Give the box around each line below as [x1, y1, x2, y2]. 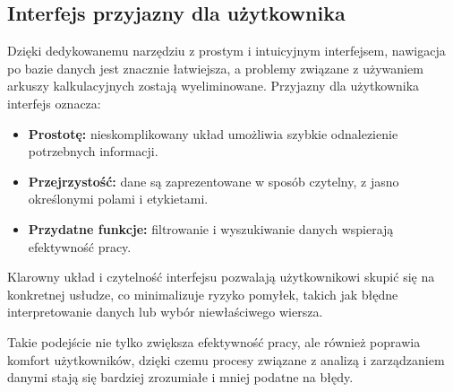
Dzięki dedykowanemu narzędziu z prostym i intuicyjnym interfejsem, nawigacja [7, 41, 446, 60]
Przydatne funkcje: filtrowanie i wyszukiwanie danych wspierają [28, 219, 394, 238]
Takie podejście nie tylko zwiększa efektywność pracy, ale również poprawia [7, 332, 421, 351]
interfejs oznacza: [7, 93, 101, 112]
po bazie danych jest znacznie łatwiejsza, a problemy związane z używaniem [7, 58, 423, 77]
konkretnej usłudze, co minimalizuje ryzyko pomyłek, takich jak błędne [7, 284, 398, 303]
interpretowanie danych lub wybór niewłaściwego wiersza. [7, 302, 323, 321]
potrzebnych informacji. [28, 142, 158, 161]
